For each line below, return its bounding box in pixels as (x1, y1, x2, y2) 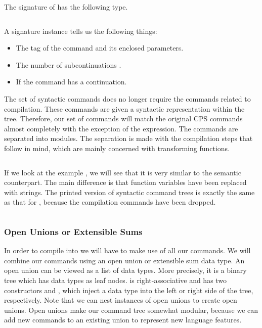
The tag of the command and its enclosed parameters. (16, 42, 184, 53)
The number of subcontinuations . (16, 59, 121, 70)
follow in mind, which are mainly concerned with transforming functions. (4, 143, 230, 153)
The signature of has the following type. (4, 2, 128, 12)
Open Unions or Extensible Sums (4, 225, 143, 238)
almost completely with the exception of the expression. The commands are (4, 123, 238, 133)
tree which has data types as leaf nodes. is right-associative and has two (4, 274, 227, 285)
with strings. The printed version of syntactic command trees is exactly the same (4, 186, 255, 197)
